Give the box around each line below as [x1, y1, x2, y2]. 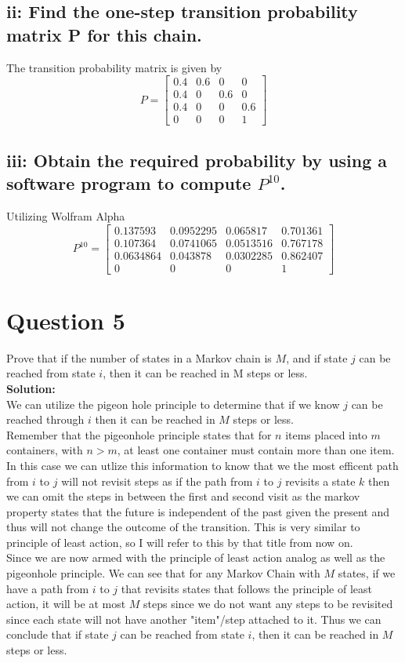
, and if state [286, 349, 348, 366]
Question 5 [6, 304, 125, 336]
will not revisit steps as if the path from [61, 472, 253, 489]
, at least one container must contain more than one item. [117, 442, 395, 458]
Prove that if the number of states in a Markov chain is [6, 349, 272, 366]
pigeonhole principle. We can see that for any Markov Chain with [6, 565, 320, 581]
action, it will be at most [6, 596, 126, 612]
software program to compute [6, 171, 251, 195]
